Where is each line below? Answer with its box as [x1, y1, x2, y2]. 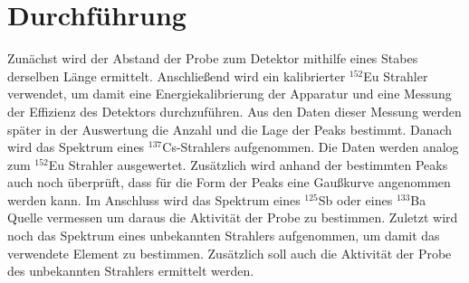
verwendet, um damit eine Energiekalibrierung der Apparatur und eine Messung [7, 84, 452, 103]
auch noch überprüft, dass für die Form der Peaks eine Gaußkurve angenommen [7, 173, 451, 192]
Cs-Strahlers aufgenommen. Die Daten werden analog [162, 137, 459, 156]
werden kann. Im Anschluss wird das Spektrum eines [7, 190, 301, 209]
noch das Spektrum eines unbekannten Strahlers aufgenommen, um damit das [7, 226, 440, 245]
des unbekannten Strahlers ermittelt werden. [7, 261, 254, 280]
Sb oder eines [318, 190, 393, 209]
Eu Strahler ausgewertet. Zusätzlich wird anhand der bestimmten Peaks [48, 155, 448, 174]
